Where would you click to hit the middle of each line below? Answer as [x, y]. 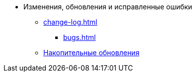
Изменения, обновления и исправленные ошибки [108, 7]
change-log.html [70, 22]
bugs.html [80, 37]
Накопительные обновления [92, 53]
